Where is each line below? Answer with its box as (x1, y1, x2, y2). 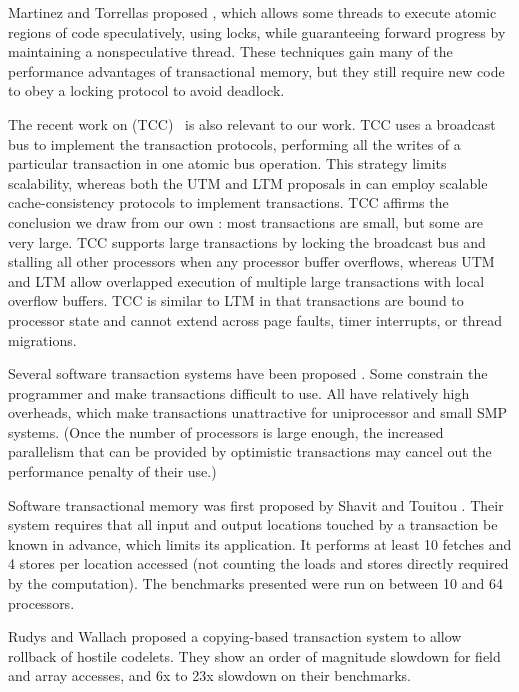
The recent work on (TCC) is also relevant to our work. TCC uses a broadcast (8, 113, 496, 134)
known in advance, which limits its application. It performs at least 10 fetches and (8, 533, 512, 554)
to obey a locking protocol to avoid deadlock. (8, 80, 285, 101)
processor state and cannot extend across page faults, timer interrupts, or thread (8, 309, 502, 330)
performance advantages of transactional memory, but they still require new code (8, 60, 505, 81)
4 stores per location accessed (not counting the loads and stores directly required (8, 553, 509, 574)
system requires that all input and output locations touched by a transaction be (8, 514, 498, 535)
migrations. (8, 329, 77, 350)
